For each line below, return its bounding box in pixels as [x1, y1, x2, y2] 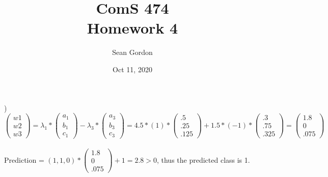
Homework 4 [87, 17, 178, 38]
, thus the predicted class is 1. [156, 154, 250, 165]
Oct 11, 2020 [113, 64, 152, 74]
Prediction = [4, 154, 44, 165]
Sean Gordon [112, 47, 153, 57]
